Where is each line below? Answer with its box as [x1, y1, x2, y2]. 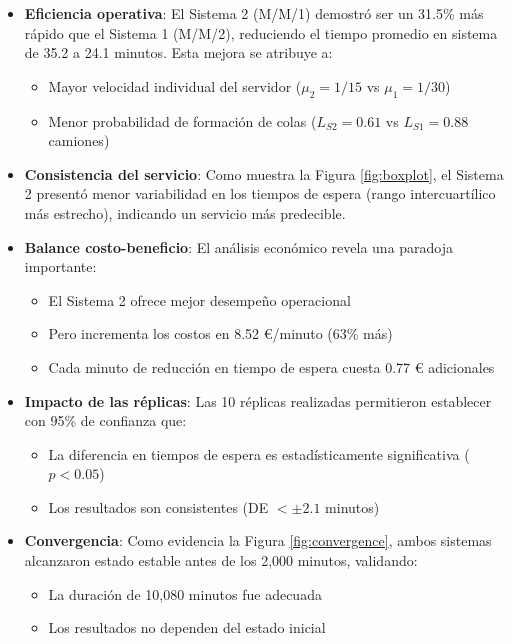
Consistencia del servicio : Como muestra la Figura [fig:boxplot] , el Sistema [24, 163, 504, 184]
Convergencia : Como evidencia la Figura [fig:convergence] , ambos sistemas [24, 530, 492, 551]
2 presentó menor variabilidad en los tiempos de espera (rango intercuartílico [24, 183, 496, 204]
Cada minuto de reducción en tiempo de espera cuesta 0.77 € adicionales [48, 356, 495, 377]
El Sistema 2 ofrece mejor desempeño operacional [48, 289, 351, 310]
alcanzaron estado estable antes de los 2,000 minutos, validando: [24, 550, 418, 571]
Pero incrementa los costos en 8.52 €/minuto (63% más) [48, 323, 393, 344]
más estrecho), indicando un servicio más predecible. [24, 202, 346, 223]
